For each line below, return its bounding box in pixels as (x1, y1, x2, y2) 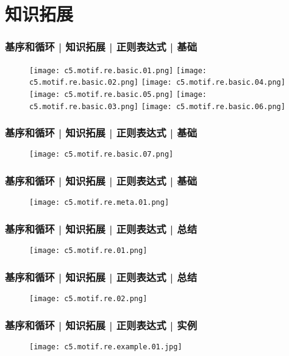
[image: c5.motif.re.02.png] (29, 294, 148, 304)
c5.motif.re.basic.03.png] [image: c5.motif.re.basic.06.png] (29, 102, 285, 111)
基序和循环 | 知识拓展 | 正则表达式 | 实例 (5, 317, 197, 332)
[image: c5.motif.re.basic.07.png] (29, 150, 174, 159)
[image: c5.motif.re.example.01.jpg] (29, 342, 182, 351)
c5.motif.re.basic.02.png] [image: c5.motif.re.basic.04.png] (29, 78, 285, 87)
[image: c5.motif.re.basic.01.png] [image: (29, 66, 207, 75)
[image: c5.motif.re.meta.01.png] (29, 198, 169, 207)
